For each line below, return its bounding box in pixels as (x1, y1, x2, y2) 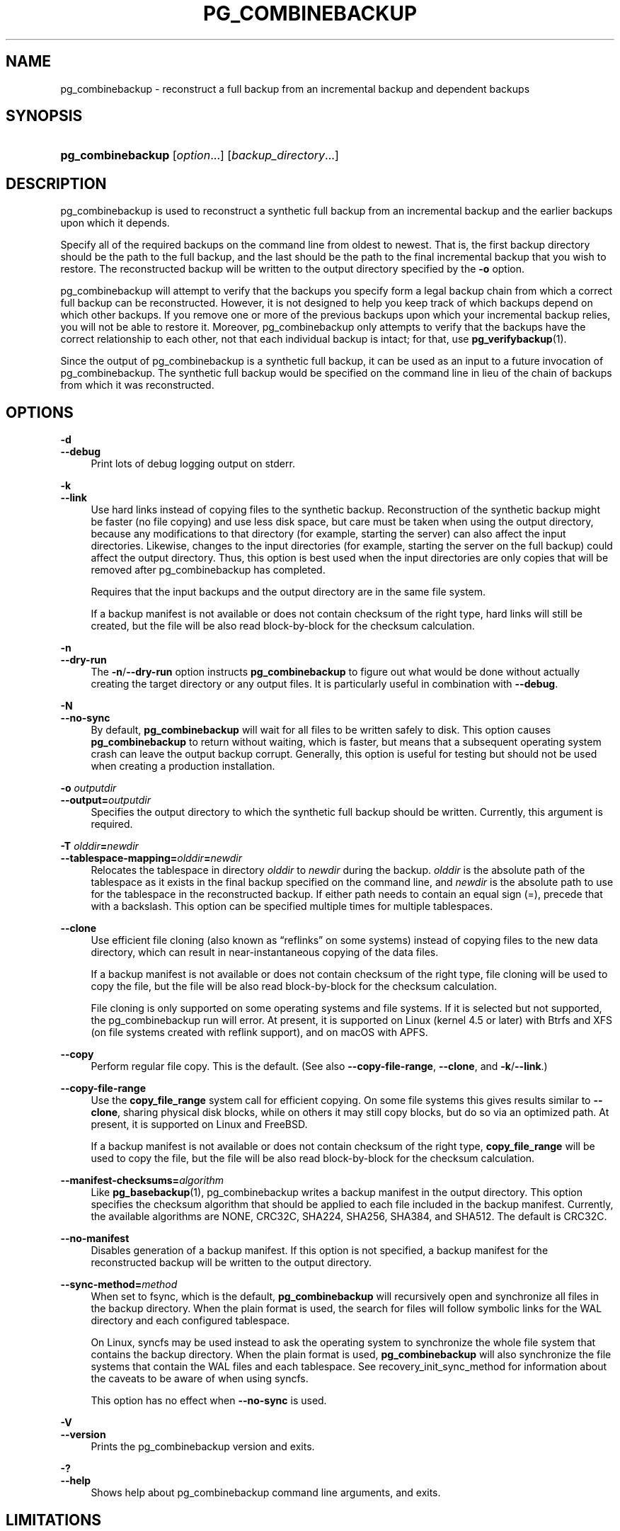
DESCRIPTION (6, 174, 107, 193)
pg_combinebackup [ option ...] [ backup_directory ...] (60, 148, 339, 163)
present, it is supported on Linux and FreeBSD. (91, 1118, 308, 1131)
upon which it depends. (60, 217, 170, 229)
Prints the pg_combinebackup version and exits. (91, 1440, 315, 1453)
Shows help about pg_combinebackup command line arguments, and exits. (91, 1486, 441, 1499)
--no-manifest (60, 1232, 130, 1245)
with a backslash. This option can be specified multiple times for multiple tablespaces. (91, 900, 493, 913)
